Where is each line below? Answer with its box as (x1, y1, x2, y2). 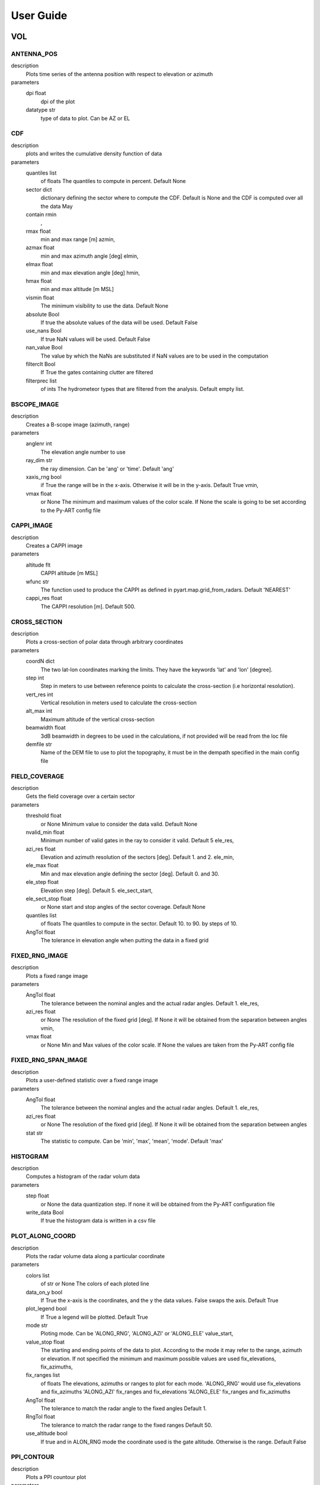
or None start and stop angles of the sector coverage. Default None (40, 903, 206, 911)
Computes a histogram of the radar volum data (25, 1173, 140, 1180)
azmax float (25, 244, 55, 251)
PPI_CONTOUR (11, 1453, 55, 1461)
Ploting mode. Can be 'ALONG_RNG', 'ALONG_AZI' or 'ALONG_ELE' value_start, (40, 1330, 233, 1337)
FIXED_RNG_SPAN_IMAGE (11, 1056, 88, 1064)
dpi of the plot (40, 98, 75, 105)
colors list (25, 1272, 50, 1279)
